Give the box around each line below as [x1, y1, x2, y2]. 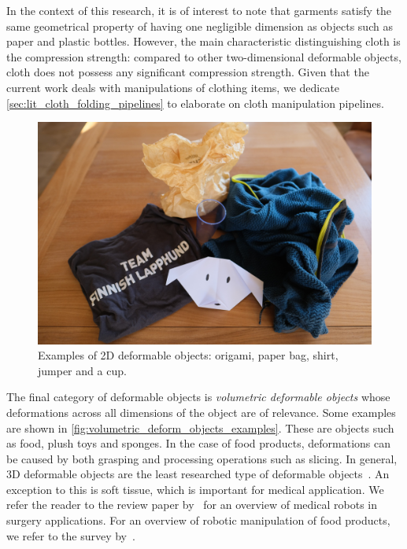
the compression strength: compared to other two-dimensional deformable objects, [6, 48, 401, 64]
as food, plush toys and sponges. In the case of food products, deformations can [6, 435, 390, 451]
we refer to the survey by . [6, 527, 135, 543]
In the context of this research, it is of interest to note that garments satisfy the [6, 2, 392, 18]
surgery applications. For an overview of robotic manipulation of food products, [6, 512, 390, 529]
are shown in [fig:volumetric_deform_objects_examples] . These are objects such [6, 419, 394, 436]
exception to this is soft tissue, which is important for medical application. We [6, 481, 384, 497]
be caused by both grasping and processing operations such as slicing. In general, [6, 450, 398, 466]
